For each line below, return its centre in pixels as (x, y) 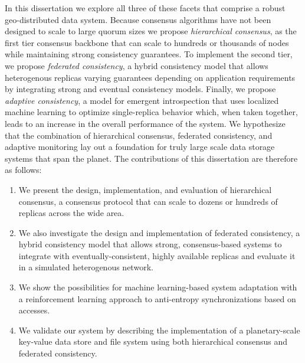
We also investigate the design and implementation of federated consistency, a (159, 232)
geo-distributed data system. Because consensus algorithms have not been (138, 19)
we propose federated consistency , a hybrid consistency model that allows (137, 65)
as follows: (23, 170)
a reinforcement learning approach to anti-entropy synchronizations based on (157, 298)
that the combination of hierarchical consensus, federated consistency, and (139, 135)
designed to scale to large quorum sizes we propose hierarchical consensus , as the (151, 31)
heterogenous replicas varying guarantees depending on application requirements (150, 77)
